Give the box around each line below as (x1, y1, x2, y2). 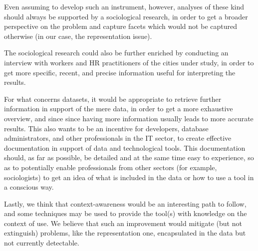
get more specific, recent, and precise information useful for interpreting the (4, 67, 236, 77)
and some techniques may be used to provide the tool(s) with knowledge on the (4, 208, 247, 219)
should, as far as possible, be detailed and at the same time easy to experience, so (4, 152, 254, 163)
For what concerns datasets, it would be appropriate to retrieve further (4, 93, 222, 104)
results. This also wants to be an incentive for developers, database (4, 123, 209, 133)
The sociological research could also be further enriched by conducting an (4, 47, 229, 58)
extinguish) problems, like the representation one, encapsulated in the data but (4, 228, 246, 238)
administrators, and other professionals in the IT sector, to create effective (4, 133, 232, 143)
